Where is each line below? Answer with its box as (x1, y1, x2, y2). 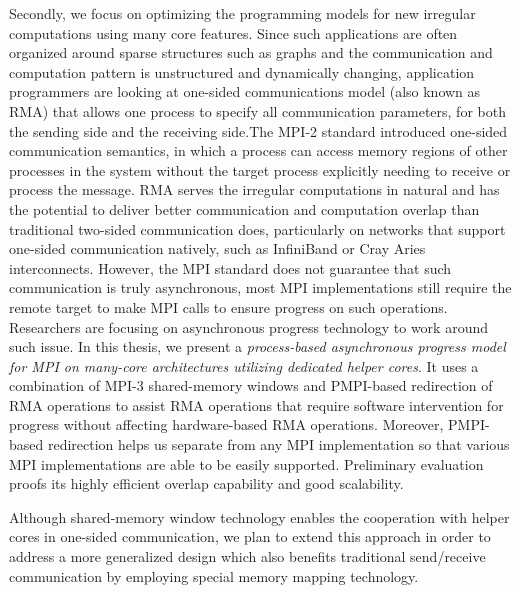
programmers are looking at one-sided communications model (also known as (9, 81, 481, 102)
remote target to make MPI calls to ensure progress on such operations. (9, 296, 448, 317)
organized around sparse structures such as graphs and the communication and (9, 42, 493, 63)
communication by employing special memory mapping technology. (9, 565, 419, 586)
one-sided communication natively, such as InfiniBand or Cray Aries (9, 238, 426, 259)
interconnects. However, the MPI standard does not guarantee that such (9, 257, 452, 278)
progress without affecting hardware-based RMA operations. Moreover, (9, 414, 444, 435)
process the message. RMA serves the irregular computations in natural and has (9, 179, 500, 200)
